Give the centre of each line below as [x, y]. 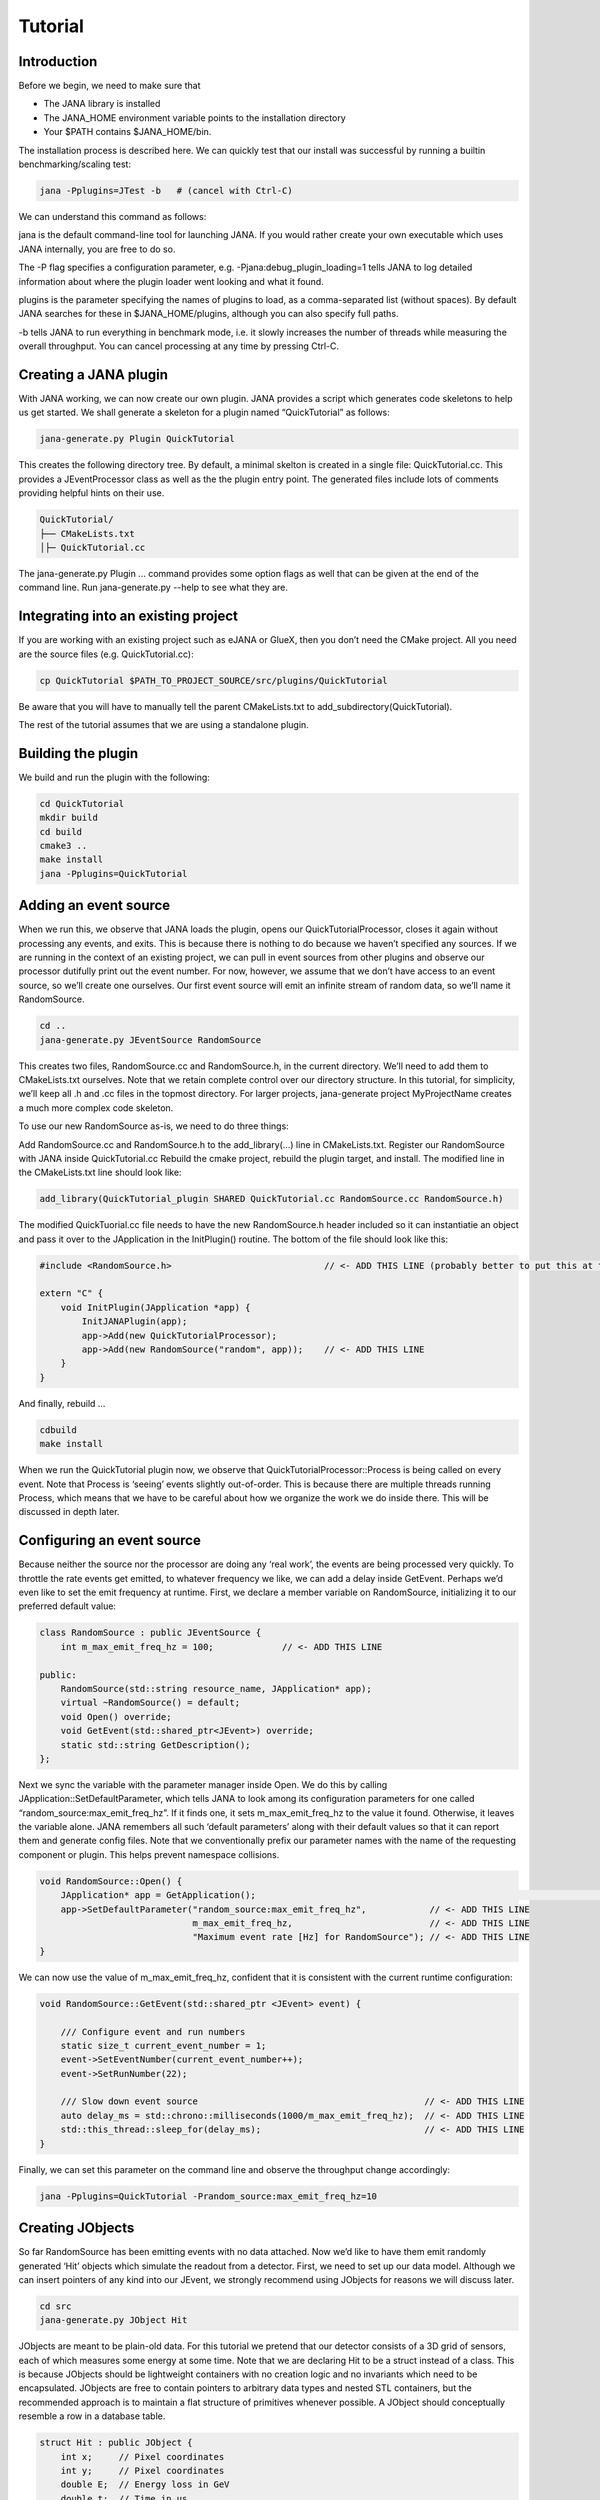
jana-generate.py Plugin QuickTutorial [137, 439]
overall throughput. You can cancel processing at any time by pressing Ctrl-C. [179, 346]
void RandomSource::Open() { [111, 1881]
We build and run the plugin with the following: [114, 777]
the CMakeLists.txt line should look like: [100, 1172]
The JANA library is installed [102, 104]
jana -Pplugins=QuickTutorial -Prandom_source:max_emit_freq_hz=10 [208, 2196]
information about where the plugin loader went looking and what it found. [171, 281]
